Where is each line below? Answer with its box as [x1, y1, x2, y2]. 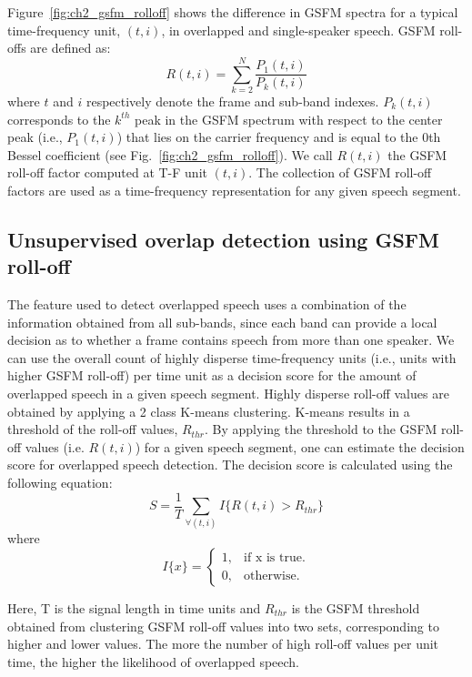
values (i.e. [25, 437, 85, 456]
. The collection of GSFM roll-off [248, 163, 432, 182]
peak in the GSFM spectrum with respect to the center [135, 109, 443, 128]
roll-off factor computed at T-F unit [7, 163, 207, 182]
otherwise [244, 569, 296, 582]
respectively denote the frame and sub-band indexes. [85, 91, 379, 110]
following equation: [7, 473, 113, 491]
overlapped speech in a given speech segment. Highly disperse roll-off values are [7, 384, 449, 403]
